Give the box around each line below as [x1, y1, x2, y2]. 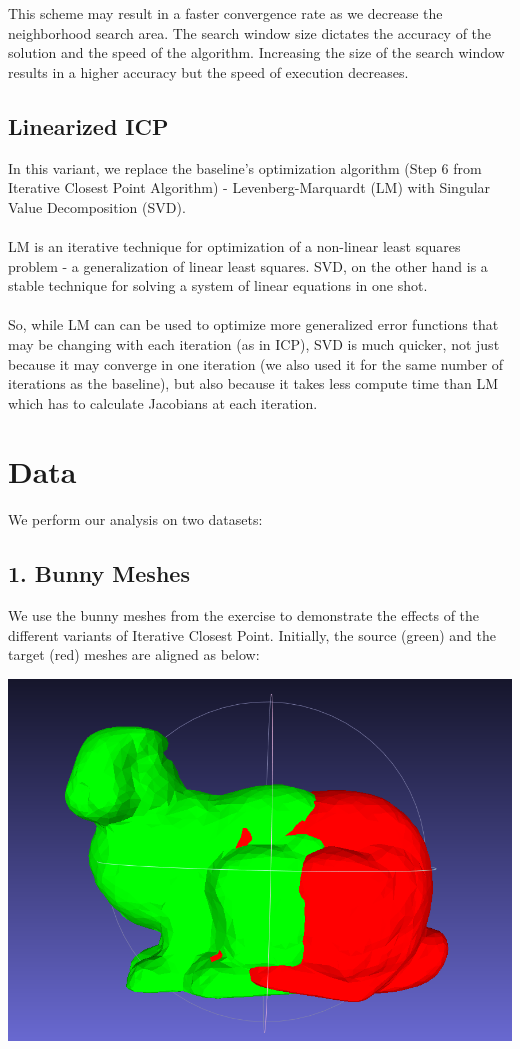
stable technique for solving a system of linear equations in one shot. [8, 275, 428, 296]
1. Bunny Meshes [8, 558, 190, 589]
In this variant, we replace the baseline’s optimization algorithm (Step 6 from [8, 157, 482, 178]
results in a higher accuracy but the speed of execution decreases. [8, 61, 409, 82]
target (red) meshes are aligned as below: [8, 644, 260, 665]
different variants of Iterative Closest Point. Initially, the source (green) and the [8, 624, 496, 645]
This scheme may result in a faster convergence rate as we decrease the [8, 3, 443, 23]
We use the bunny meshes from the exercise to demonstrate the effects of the [8, 605, 480, 626]
